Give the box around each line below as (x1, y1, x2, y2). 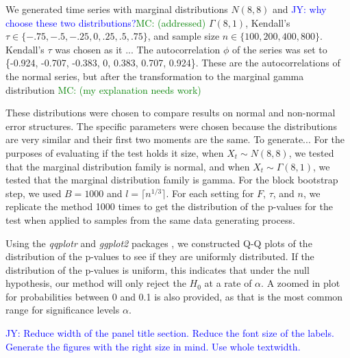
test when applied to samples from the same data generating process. (5, 212, 295, 227)
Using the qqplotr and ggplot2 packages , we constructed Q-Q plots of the (5, 235, 312, 250)
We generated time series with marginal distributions (5, 2, 228, 16)
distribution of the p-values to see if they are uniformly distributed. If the (5, 249, 314, 264)
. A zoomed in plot (261, 276, 340, 290)
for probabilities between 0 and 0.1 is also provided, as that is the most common (5, 289, 343, 303)
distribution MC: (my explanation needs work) (5, 82, 201, 97)
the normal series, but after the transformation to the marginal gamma (5, 68, 304, 83)
